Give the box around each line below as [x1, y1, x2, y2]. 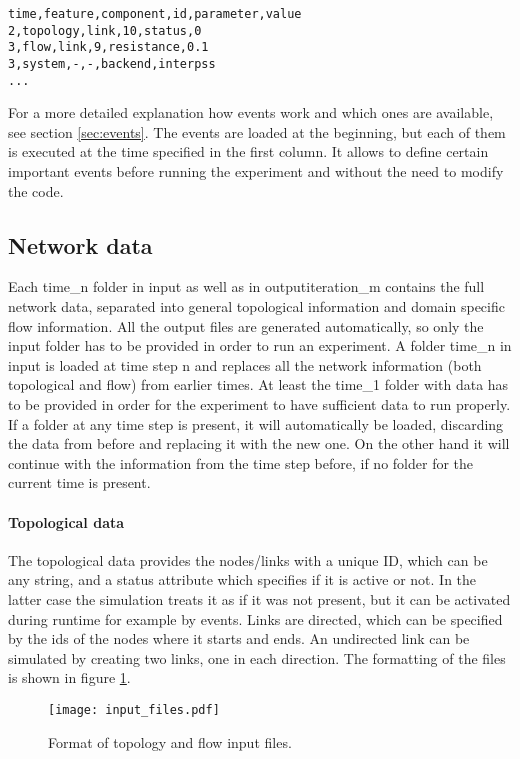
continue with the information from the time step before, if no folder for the [8, 452, 474, 473]
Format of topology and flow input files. [48, 731, 292, 752]
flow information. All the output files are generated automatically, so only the [8, 315, 484, 336]
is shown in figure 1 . [8, 667, 131, 688]
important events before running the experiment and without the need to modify [8, 161, 504, 182]
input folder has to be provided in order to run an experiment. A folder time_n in [8, 335, 512, 356]
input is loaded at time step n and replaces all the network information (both [8, 354, 482, 375]
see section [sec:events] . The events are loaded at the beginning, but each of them [8, 121, 506, 142]
